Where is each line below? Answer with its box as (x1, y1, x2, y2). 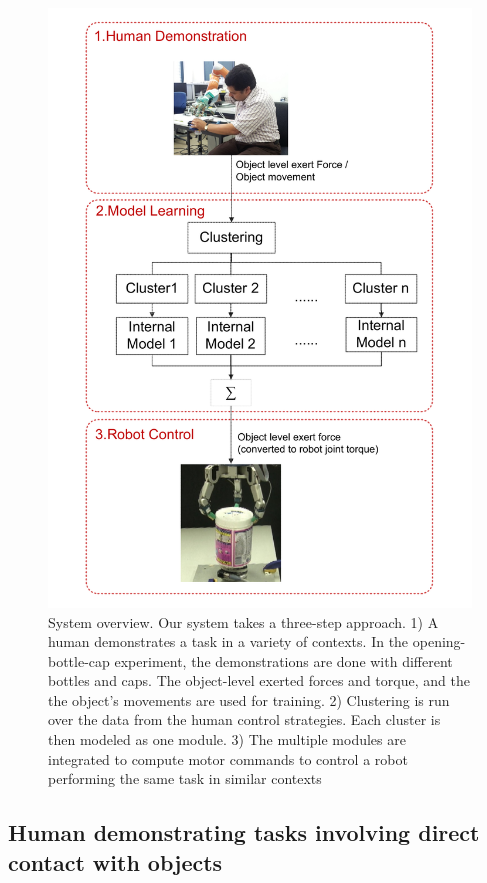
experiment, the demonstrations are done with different (114, 650, 453, 671)
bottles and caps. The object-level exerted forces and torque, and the (48, 670, 470, 691)
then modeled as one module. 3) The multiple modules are (48, 729, 406, 750)
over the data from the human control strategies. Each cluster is (48, 709, 441, 730)
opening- (412, 631, 466, 652)
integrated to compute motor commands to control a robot (48, 748, 408, 769)
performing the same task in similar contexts (48, 768, 322, 789)
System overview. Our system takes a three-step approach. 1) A (48, 611, 439, 632)
